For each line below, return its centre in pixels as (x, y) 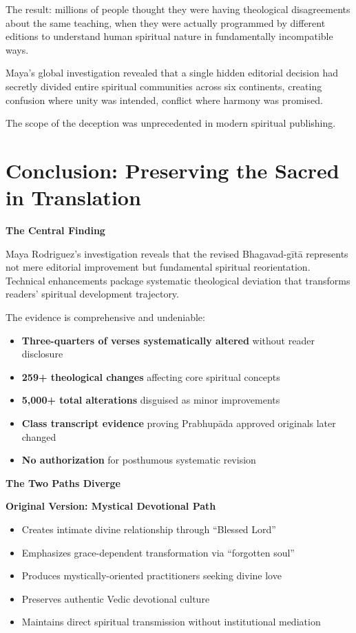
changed (39, 436)
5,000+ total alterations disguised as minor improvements (151, 400)
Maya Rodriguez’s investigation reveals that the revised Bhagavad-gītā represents (177, 253)
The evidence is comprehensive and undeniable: (105, 317)
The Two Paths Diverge (63, 482)
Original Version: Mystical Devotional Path (111, 506)
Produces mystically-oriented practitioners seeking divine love (151, 575)
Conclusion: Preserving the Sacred (172, 170)
